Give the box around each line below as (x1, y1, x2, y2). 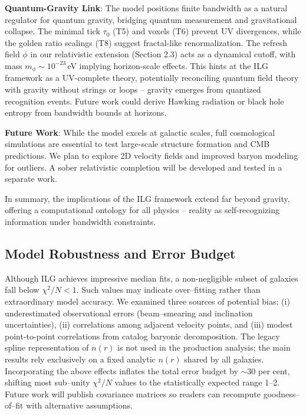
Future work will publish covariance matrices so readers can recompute (5, 387, 261, 400)
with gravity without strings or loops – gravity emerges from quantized (5, 83, 261, 96)
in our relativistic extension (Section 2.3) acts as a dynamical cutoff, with (30, 48, 296, 60)
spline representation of (5, 341, 89, 354)
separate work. (5, 172, 57, 185)
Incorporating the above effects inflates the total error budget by (5, 364, 238, 377)
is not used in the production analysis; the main (117, 341, 291, 354)
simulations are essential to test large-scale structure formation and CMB (5, 138, 270, 150)
